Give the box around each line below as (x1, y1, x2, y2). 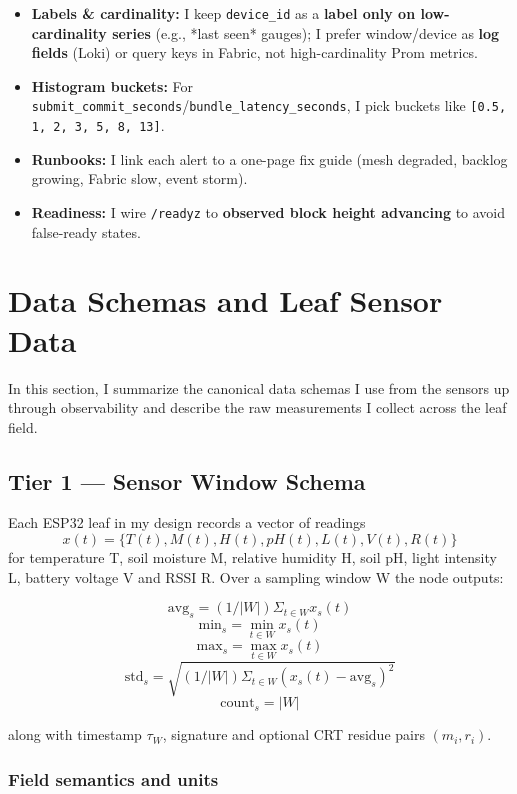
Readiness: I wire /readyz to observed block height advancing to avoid (31, 201, 506, 222)
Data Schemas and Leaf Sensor (8, 280, 443, 321)
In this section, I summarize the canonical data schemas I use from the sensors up (8, 377, 510, 398)
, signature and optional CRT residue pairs (162, 724, 425, 745)
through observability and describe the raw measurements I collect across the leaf (8, 397, 507, 418)
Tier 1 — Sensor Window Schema (8, 465, 366, 496)
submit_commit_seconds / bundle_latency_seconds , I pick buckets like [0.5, (31, 95, 507, 116)
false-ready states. (31, 221, 141, 242)
